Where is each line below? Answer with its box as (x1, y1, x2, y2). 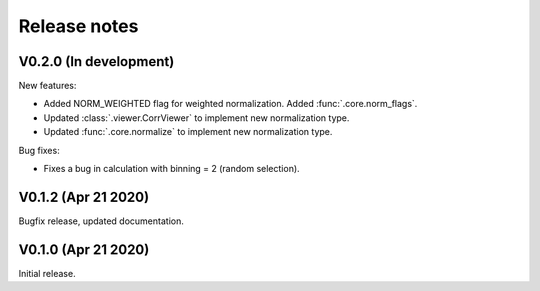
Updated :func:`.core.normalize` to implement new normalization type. (43, 126, 333, 138)
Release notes (18, 15, 139, 37)
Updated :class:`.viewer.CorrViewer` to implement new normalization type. (43, 111, 350, 124)
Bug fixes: (18, 144, 60, 156)
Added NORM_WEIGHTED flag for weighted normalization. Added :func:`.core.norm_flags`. (43, 98, 418, 110)
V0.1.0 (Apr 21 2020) (18, 241, 150, 258)
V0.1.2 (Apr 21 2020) (18, 188, 150, 205)
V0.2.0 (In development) (18, 53, 175, 70)
